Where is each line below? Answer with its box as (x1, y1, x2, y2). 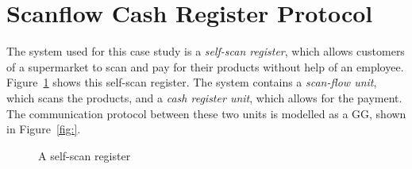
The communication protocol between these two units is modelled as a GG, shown (6, 105, 406, 121)
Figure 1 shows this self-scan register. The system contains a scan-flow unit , (6, 74, 377, 90)
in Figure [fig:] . (6, 121, 81, 137)
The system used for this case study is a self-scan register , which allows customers (6, 43, 405, 60)
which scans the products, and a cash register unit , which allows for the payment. (6, 89, 402, 106)
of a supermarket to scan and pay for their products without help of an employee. (6, 58, 404, 75)
